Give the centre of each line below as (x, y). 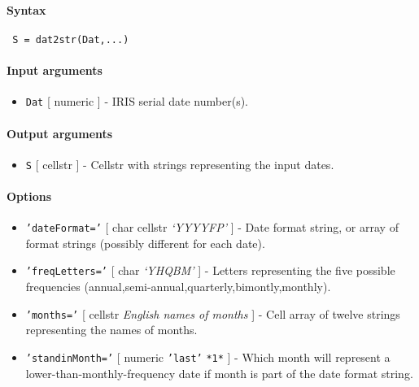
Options (29, 196)
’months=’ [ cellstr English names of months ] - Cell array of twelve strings (213, 313)
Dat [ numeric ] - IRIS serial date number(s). (137, 101)
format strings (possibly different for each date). (145, 243)
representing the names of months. (111, 330)
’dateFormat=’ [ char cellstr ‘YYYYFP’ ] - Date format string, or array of (212, 227)
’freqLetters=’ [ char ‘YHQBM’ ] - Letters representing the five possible (210, 270)
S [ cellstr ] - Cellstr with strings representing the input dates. (180, 164)
